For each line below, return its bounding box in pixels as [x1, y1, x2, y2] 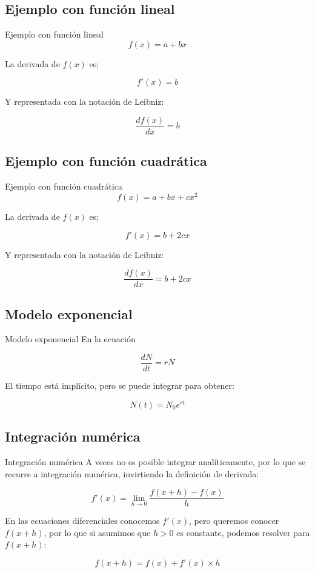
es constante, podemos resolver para [176, 526, 310, 538]
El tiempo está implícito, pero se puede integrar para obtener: [5, 379, 234, 392]
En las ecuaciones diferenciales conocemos [5, 514, 160, 527]
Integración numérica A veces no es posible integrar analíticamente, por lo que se [5, 455, 306, 468]
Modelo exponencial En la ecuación [5, 333, 136, 345]
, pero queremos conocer [189, 514, 279, 527]
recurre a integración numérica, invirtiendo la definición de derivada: [5, 467, 259, 480]
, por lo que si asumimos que [44, 526, 151, 538]
